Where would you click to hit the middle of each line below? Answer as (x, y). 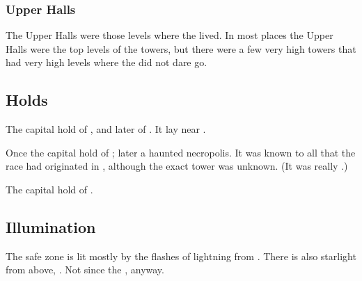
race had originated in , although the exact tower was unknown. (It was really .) (177, 166)
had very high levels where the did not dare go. (107, 62)
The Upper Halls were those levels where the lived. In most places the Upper (170, 35)
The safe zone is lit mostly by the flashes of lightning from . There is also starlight (181, 256)
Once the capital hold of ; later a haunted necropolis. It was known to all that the (181, 152)
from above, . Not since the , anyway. (85, 270)
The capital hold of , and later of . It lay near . (106, 129)
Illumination (51, 226)
